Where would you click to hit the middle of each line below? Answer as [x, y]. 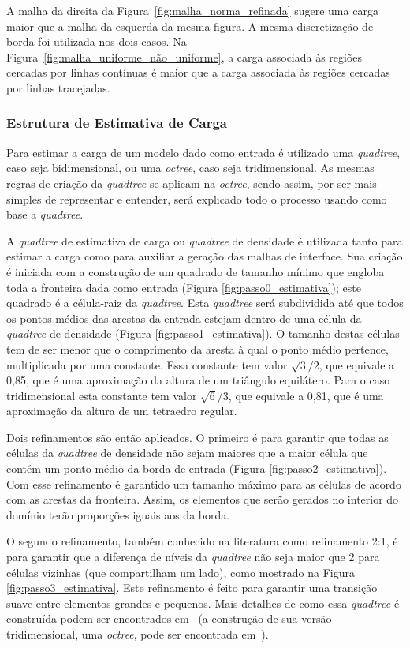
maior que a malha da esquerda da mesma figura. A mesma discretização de [190, 26]
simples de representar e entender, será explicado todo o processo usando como [197, 199]
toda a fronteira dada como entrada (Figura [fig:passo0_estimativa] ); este [184, 287]
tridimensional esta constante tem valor [102, 395]
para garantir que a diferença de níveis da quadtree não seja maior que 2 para [193, 557]
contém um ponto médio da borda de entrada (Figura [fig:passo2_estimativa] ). [197, 468]
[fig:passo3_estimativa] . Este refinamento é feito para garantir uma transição [192, 588]
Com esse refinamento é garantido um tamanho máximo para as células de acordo [204, 483]
